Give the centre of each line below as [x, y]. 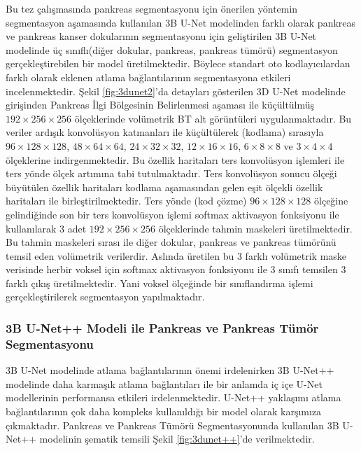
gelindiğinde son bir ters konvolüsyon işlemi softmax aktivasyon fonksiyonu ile [172, 214]
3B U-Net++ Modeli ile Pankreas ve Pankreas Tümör [162, 327]
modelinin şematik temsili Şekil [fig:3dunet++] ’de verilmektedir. [177, 439]
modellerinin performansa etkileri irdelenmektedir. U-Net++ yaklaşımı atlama [174, 397]
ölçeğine [331, 201]
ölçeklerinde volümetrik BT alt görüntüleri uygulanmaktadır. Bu [213, 118]
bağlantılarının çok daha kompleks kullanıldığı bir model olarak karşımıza [164, 411]
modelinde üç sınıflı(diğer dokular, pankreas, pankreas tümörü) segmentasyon [172, 49]
